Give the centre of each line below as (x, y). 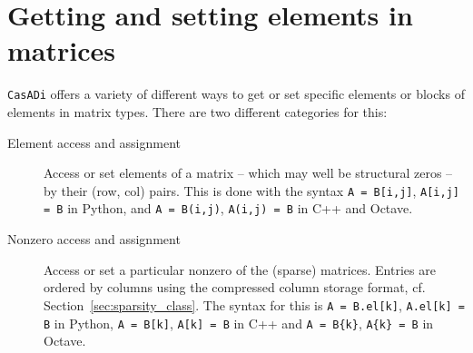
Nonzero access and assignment (94, 239)
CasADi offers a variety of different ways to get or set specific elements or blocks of (236, 94)
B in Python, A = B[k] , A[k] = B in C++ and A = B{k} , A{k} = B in (239, 323)
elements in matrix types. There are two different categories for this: (197, 111)
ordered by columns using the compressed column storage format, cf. (235, 287)
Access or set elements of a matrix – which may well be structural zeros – (248, 173)
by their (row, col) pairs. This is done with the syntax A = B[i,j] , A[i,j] (251, 190)
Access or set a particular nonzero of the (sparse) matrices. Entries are (240, 269)
